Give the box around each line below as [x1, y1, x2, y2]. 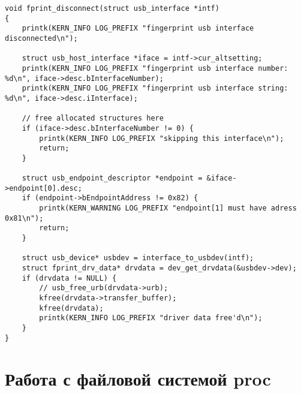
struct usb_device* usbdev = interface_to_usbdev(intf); [22, 254, 254, 263]
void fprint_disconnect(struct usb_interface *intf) [5, 4, 219, 13]
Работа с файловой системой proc [5, 366, 271, 390]
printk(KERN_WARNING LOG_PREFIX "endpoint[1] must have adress [39, 204, 297, 213]
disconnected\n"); [5, 34, 78, 43]
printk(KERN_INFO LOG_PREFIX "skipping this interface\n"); [39, 134, 284, 143]
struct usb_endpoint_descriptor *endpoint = [22, 174, 203, 183]
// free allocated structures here [22, 114, 164, 123]
